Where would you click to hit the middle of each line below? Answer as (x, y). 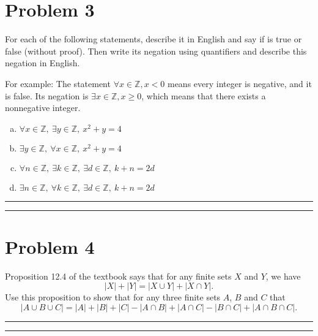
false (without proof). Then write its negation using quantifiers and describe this (156, 51)
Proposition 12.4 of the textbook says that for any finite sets (118, 276)
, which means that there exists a (204, 95)
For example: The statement (58, 83)
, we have (283, 276)
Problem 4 (50, 246)
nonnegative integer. (43, 108)
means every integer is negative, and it (239, 83)
